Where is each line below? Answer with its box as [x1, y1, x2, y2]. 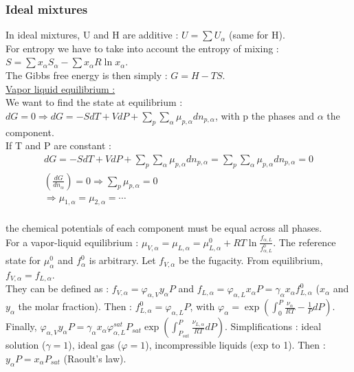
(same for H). [229, 28, 285, 42]
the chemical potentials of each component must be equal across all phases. [5, 221, 322, 235]
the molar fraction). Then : [18, 299, 132, 314]
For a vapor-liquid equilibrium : [5, 234, 139, 249]
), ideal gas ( [68, 338, 122, 352]
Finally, [5, 319, 37, 333]
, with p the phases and [214, 108, 314, 122]
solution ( [5, 338, 46, 352]
